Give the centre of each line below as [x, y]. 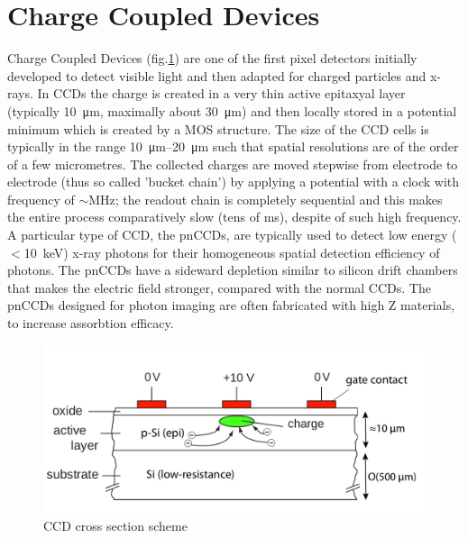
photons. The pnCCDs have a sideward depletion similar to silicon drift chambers [233, 270]
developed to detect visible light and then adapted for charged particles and [217, 75]
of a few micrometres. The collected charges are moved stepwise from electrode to [233, 164]
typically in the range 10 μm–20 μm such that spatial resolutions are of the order [233, 146]
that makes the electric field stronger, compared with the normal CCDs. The [219, 287]
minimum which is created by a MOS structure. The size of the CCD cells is [218, 128]
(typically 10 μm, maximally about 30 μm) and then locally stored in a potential [232, 110]
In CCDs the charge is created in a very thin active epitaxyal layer [221, 93]
